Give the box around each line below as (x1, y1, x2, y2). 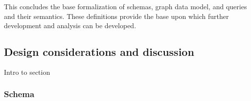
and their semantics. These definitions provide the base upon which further (4, 11, 229, 21)
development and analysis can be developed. (4, 20, 137, 31)
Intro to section (4, 67, 50, 77)
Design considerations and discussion (4, 44, 194, 59)
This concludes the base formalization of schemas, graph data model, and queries (4, 1, 247, 11)
